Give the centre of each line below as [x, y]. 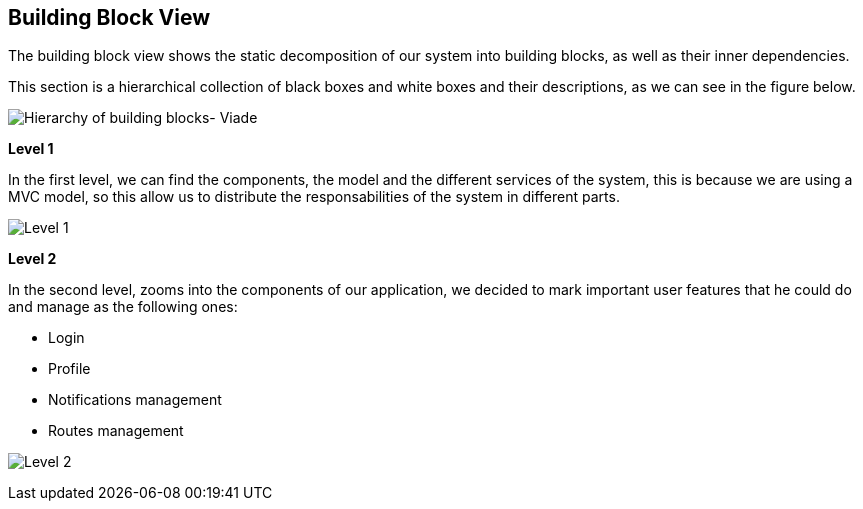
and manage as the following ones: [123, 307]
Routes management [116, 431]
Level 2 [32, 259]
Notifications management [135, 400]
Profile [69, 369]
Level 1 [31, 149]
